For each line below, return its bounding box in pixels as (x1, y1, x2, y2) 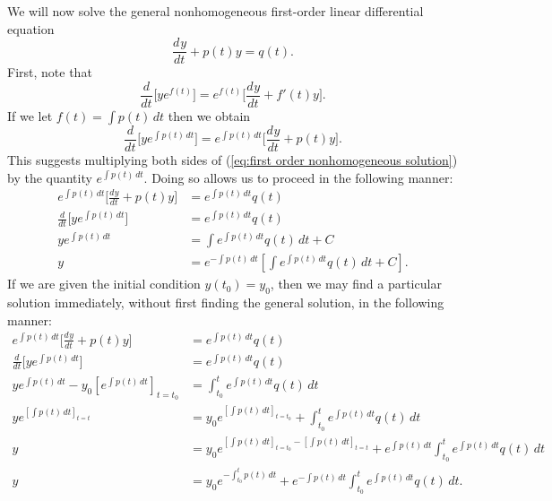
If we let (7, 106, 53, 125)
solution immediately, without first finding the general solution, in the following (7, 293, 444, 312)
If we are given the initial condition (7, 274, 201, 293)
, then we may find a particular (270, 274, 442, 293)
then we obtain (168, 106, 251, 125)
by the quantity (7, 168, 92, 186)
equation (7, 19, 55, 38)
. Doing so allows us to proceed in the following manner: (143, 168, 453, 186)
